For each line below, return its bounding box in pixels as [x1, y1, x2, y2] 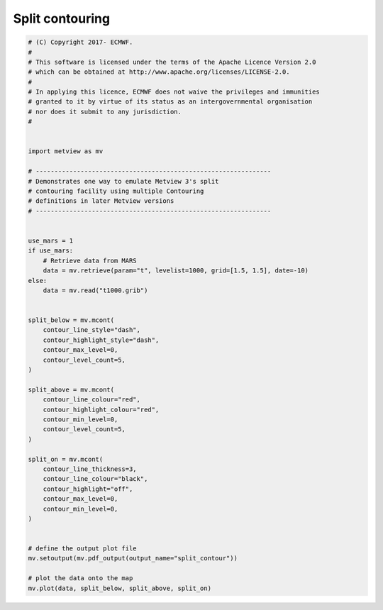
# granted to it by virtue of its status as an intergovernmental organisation [28, 98, 313, 106]
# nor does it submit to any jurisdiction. [28, 107, 182, 116]
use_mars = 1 [28, 236, 74, 245]
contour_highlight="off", [43, 484, 133, 493]
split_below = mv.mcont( [28, 316, 115, 324]
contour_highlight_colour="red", [43, 405, 160, 414]
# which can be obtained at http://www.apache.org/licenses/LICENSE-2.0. [28, 68, 290, 76]
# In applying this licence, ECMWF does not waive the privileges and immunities [28, 88, 321, 96]
